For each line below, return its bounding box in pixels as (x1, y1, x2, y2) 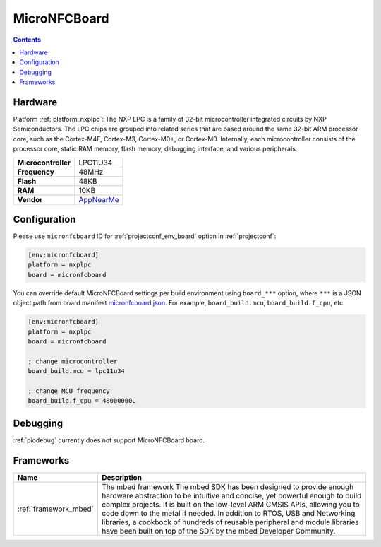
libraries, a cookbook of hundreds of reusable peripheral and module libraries (101, 517, 359, 527)
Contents (13, 35, 42, 44)
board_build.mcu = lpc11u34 (28, 367, 125, 375)
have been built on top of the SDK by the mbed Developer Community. (101, 526, 336, 536)
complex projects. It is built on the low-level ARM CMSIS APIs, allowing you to (101, 499, 360, 509)
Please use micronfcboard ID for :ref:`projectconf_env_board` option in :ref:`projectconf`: (13, 232, 277, 240)
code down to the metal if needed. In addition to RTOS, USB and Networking (101, 508, 356, 518)
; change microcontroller (28, 357, 118, 365)
